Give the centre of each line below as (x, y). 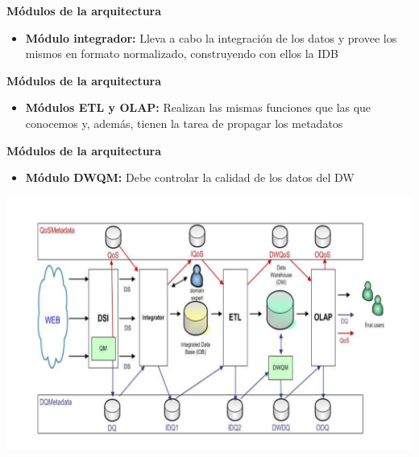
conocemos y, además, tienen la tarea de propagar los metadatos (184, 123)
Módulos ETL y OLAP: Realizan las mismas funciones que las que (198, 107)
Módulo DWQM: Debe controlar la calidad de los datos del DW (190, 177)
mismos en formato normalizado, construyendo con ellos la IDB (182, 54)
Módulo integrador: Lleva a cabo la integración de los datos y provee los (211, 37)
